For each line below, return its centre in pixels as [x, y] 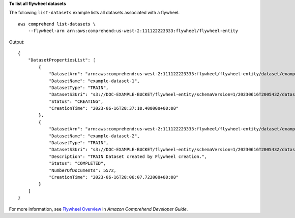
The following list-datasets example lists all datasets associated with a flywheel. [94, 13]
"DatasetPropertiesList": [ [62, 60]
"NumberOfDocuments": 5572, [83, 170]
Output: [17, 42]
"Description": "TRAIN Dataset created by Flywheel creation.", [128, 156]
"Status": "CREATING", [76, 101]
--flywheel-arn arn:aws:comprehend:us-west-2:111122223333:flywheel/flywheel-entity [133, 31]
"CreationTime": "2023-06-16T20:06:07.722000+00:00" [114, 177]
